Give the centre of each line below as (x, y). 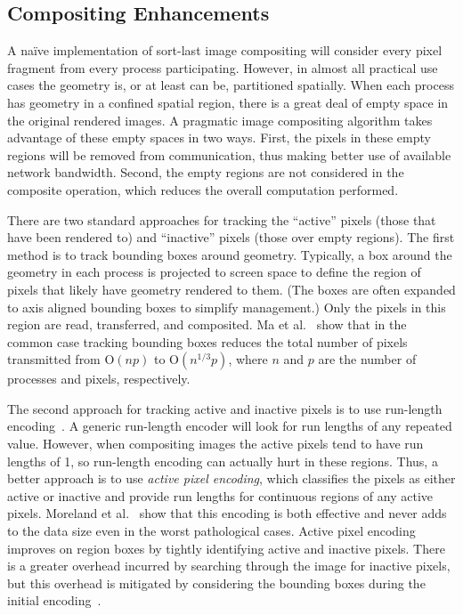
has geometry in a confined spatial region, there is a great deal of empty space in (228, 102)
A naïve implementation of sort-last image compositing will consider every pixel (225, 50)
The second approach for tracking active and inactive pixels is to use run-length (225, 408)
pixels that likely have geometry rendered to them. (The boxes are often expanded (231, 289)
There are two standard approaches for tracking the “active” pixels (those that (222, 219)
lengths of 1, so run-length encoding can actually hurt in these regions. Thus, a (223, 461)
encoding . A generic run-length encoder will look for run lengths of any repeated (230, 426)
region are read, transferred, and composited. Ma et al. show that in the (207, 324)
